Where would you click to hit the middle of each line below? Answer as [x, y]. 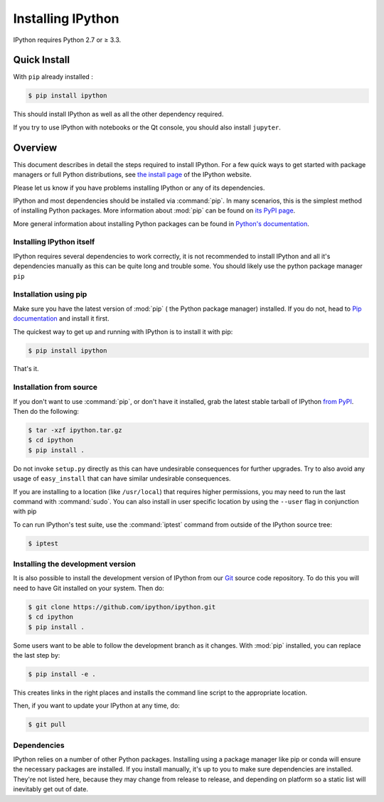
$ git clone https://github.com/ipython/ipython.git [122, 607]
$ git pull [47, 725]
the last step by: [37, 655]
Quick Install [42, 60]
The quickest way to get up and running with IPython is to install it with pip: [123, 331]
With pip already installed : [53, 77]
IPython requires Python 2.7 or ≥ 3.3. [67, 40]
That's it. [26, 369]
